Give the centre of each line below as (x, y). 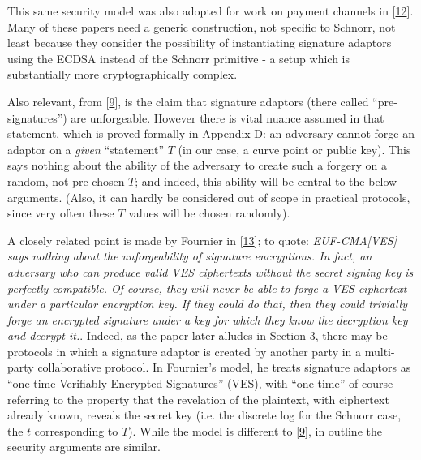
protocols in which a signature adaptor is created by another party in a (185, 351)
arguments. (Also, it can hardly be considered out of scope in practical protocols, (209, 197)
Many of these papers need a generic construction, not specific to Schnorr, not (202, 26)
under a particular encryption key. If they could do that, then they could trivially (207, 304)
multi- (380, 351)
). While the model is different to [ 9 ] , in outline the (255, 430)
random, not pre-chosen (66, 181)
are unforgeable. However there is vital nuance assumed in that (228, 117)
